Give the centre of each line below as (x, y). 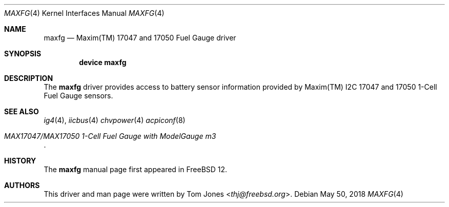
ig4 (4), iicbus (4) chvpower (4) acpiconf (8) (115, 120)
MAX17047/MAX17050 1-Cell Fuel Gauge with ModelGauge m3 (110, 136)
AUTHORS (22, 185)
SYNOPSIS (23, 54)
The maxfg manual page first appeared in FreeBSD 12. (136, 169)
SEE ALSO (22, 111)
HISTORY (20, 161)
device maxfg (103, 62)
